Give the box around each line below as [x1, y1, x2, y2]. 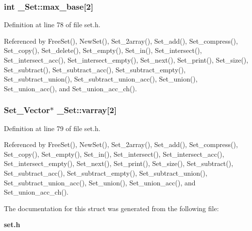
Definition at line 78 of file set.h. [4, 19, 101, 30]
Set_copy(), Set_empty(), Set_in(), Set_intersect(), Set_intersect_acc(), [4, 148, 224, 159]
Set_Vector [4, 104, 50, 116]
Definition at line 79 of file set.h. [4, 123, 101, 133]
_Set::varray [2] [57, 104, 117, 116]
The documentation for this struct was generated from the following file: [4, 203, 219, 213]
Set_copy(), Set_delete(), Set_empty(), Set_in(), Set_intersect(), [4, 45, 202, 55]
